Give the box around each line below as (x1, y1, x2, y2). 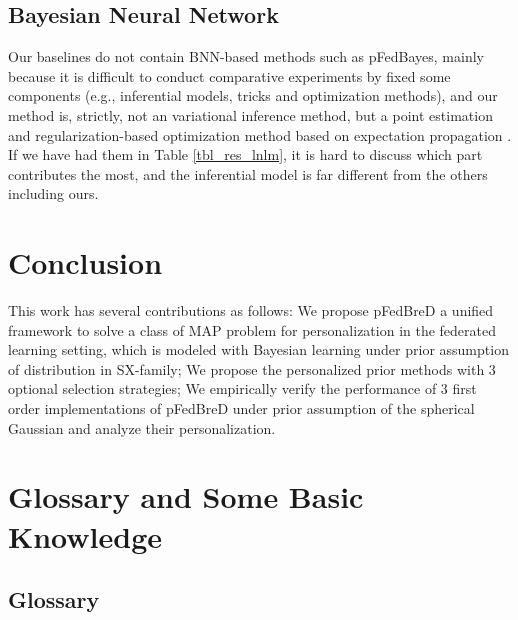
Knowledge (8, 515, 163, 556)
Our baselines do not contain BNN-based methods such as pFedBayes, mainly (8, 46, 484, 67)
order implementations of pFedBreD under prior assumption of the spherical (8, 398, 475, 419)
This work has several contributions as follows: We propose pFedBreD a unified (8, 300, 494, 321)
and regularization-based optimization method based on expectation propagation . (8, 124, 512, 145)
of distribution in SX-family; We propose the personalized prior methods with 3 (8, 358, 496, 379)
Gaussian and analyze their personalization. (8, 417, 276, 438)
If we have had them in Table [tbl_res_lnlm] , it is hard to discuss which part (8, 144, 483, 165)
